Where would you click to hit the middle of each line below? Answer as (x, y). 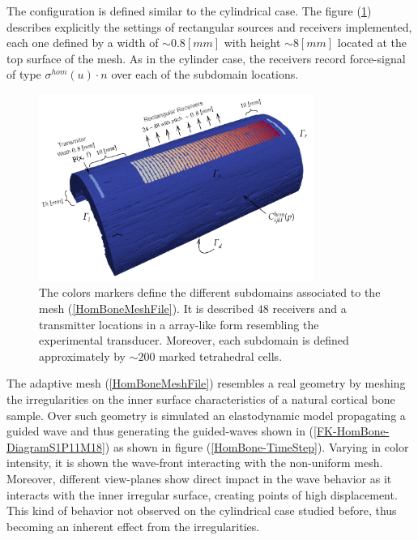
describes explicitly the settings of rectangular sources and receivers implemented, (209, 26)
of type (24, 74)
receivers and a (309, 309)
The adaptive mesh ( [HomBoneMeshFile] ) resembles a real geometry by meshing (206, 383)
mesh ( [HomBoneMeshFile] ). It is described (147, 309)
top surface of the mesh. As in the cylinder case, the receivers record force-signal (206, 58)
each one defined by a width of (83, 43)
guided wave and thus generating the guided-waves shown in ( (160, 431)
